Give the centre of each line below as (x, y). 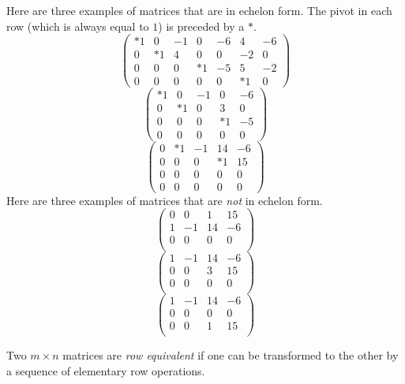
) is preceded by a (201, 26)
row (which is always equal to (78, 26)
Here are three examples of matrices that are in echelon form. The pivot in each (199, 10)
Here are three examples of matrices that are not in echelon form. (165, 200)
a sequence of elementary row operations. (106, 370)
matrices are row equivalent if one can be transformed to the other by (231, 354)
